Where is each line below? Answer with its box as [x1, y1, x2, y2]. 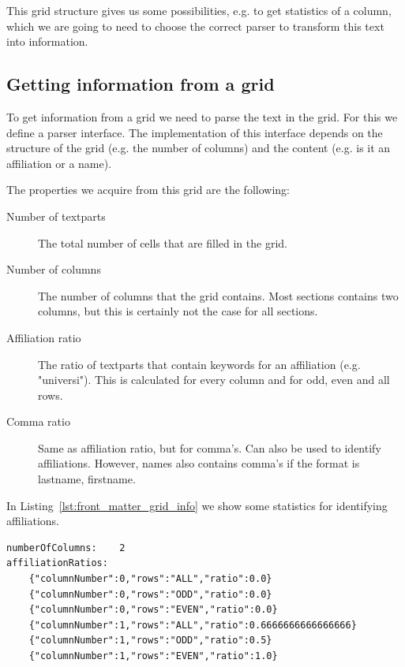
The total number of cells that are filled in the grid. [38, 234, 287, 251]
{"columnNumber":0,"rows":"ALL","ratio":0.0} [28, 573, 272, 585]
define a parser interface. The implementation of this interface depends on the [6, 124, 383, 140]
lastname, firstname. [38, 471, 136, 487]
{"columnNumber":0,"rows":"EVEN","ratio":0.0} [28, 604, 278, 616]
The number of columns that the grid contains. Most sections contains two [38, 287, 399, 304]
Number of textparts [6, 207, 106, 224]
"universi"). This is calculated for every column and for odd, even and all [38, 371, 390, 388]
